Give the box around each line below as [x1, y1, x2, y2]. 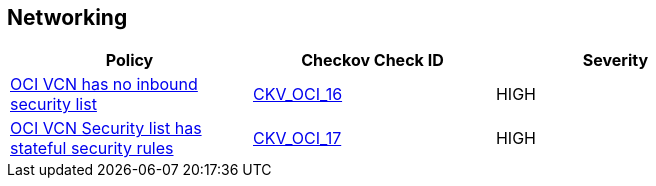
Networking [7, 5, 128, 30]
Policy [105, 50, 154, 71]
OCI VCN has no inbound [10, 74, 198, 95]
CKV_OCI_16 [252, 84, 343, 105]
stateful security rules [10, 138, 174, 159]
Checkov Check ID [301, 50, 444, 71]
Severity [582, 50, 649, 71]
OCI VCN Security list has [10, 118, 202, 139]
